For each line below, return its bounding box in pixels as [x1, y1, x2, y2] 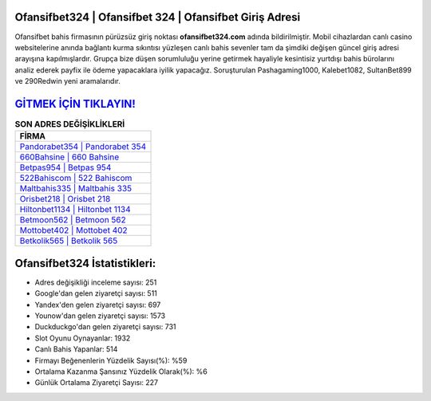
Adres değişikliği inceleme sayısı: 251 [34, 277, 157, 287]
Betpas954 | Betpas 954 [19, 162, 112, 173]
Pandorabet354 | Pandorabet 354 [19, 141, 147, 152]
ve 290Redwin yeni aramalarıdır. [14, 77, 121, 86]
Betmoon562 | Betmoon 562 [19, 214, 127, 226]
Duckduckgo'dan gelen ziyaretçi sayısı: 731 [34, 322, 176, 332]
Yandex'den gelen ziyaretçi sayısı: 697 [34, 300, 161, 309]
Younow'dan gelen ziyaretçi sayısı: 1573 [34, 311, 166, 320]
